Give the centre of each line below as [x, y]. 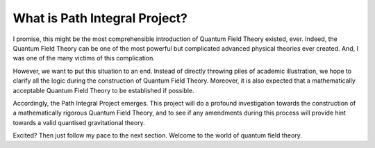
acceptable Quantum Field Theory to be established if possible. [103, 90]
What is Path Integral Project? [100, 18]
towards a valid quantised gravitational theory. [79, 122]
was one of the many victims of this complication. [84, 58]
